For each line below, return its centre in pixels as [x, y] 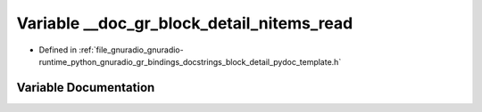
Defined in [58, 50]
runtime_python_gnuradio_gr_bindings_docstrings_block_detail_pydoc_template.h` [190, 61]
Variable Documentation [86, 88]
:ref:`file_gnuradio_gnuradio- [131, 50]
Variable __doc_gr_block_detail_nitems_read [185, 23]
